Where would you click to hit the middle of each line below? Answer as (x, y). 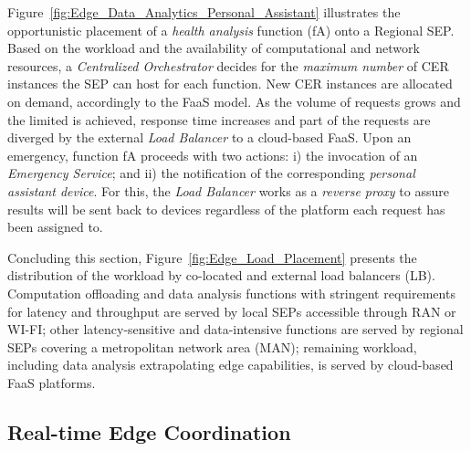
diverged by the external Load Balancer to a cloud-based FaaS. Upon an (209, 137)
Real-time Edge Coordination (149, 431)
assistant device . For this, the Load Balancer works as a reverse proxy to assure (228, 190)
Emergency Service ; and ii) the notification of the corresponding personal (211, 173)
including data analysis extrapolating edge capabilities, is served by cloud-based (230, 365)
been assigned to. (55, 227)
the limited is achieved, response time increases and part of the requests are (219, 119)
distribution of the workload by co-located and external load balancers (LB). (221, 275)
